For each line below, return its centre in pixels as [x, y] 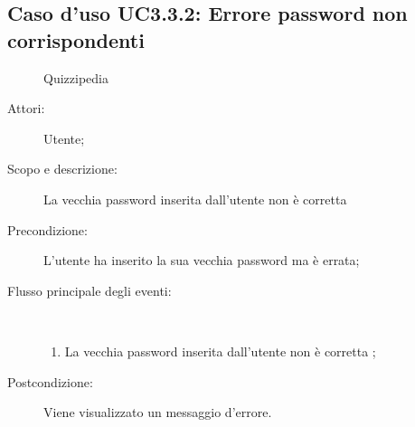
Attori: [26, 108]
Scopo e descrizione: [62, 169]
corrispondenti [76, 39]
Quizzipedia [76, 77]
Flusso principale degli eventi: [90, 290]
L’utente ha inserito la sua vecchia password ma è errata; [202, 260]
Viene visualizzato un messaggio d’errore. [158, 412]
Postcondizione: [50, 381]
